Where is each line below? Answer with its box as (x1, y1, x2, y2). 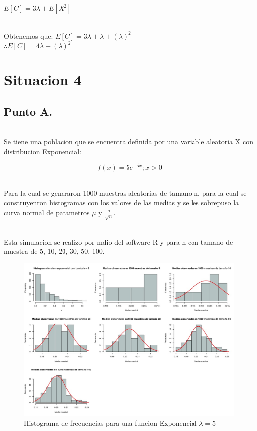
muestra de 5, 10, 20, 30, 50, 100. (4, 246, 105, 256)
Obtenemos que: (4, 30, 53, 41)
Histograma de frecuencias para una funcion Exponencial (24, 417, 197, 428)
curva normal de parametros (4, 207, 90, 217)
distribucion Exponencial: (4, 146, 81, 156)
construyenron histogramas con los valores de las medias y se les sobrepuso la (4, 197, 239, 208)
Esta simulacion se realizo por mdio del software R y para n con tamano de (4, 236, 233, 246)
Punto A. (4, 103, 53, 119)
